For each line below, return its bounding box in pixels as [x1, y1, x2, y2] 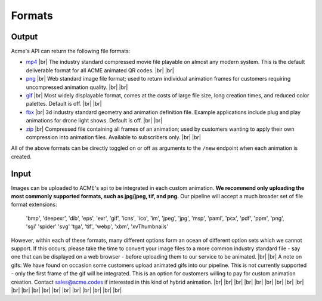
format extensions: [11, 201, 57, 208]
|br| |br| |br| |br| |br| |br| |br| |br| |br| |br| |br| [11, 287, 122, 294]
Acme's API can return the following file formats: [11, 48, 131, 55]
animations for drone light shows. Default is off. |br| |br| [26, 117, 163, 124]
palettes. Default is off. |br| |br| [26, 100, 102, 107]
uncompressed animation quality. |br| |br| [26, 84, 128, 91]
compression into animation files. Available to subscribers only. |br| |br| [26, 133, 201, 140]
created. [11, 153, 32, 160]
